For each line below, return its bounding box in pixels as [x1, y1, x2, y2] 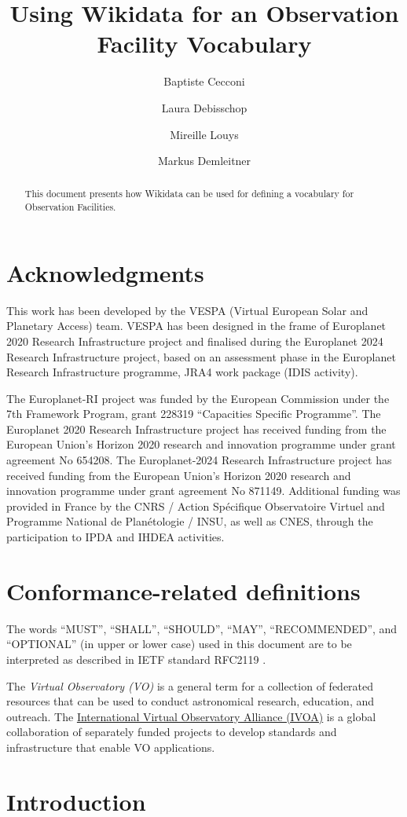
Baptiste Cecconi [163, 73, 245, 90]
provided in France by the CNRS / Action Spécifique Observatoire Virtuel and [6, 497, 385, 514]
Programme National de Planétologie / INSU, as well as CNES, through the [6, 513, 373, 529]
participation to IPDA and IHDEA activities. [6, 529, 225, 545]
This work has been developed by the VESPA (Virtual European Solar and [6, 302, 368, 318]
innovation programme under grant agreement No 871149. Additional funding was [6, 482, 401, 499]
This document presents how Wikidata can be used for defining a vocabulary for [24, 187, 354, 200]
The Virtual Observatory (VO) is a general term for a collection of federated [6, 677, 374, 694]
